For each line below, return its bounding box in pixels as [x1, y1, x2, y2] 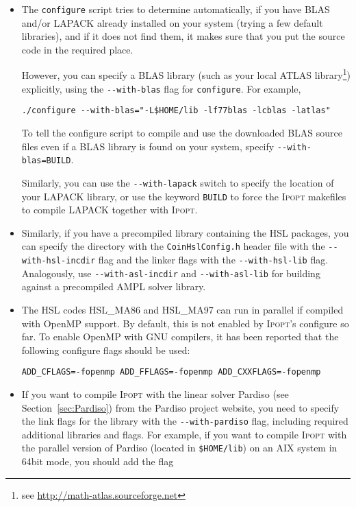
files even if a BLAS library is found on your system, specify [21, 139, 275, 153]
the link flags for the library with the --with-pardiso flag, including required [21, 414, 348, 428]
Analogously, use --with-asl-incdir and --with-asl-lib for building [21, 266, 320, 280]
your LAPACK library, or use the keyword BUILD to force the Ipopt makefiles [21, 189, 346, 203]
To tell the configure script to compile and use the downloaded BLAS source [21, 126, 342, 139]
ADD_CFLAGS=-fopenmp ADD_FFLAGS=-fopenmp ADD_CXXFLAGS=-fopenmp [21, 367, 321, 377]
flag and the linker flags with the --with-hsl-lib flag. [98, 252, 329, 267]
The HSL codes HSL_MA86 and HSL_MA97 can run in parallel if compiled [21, 302, 344, 316]
